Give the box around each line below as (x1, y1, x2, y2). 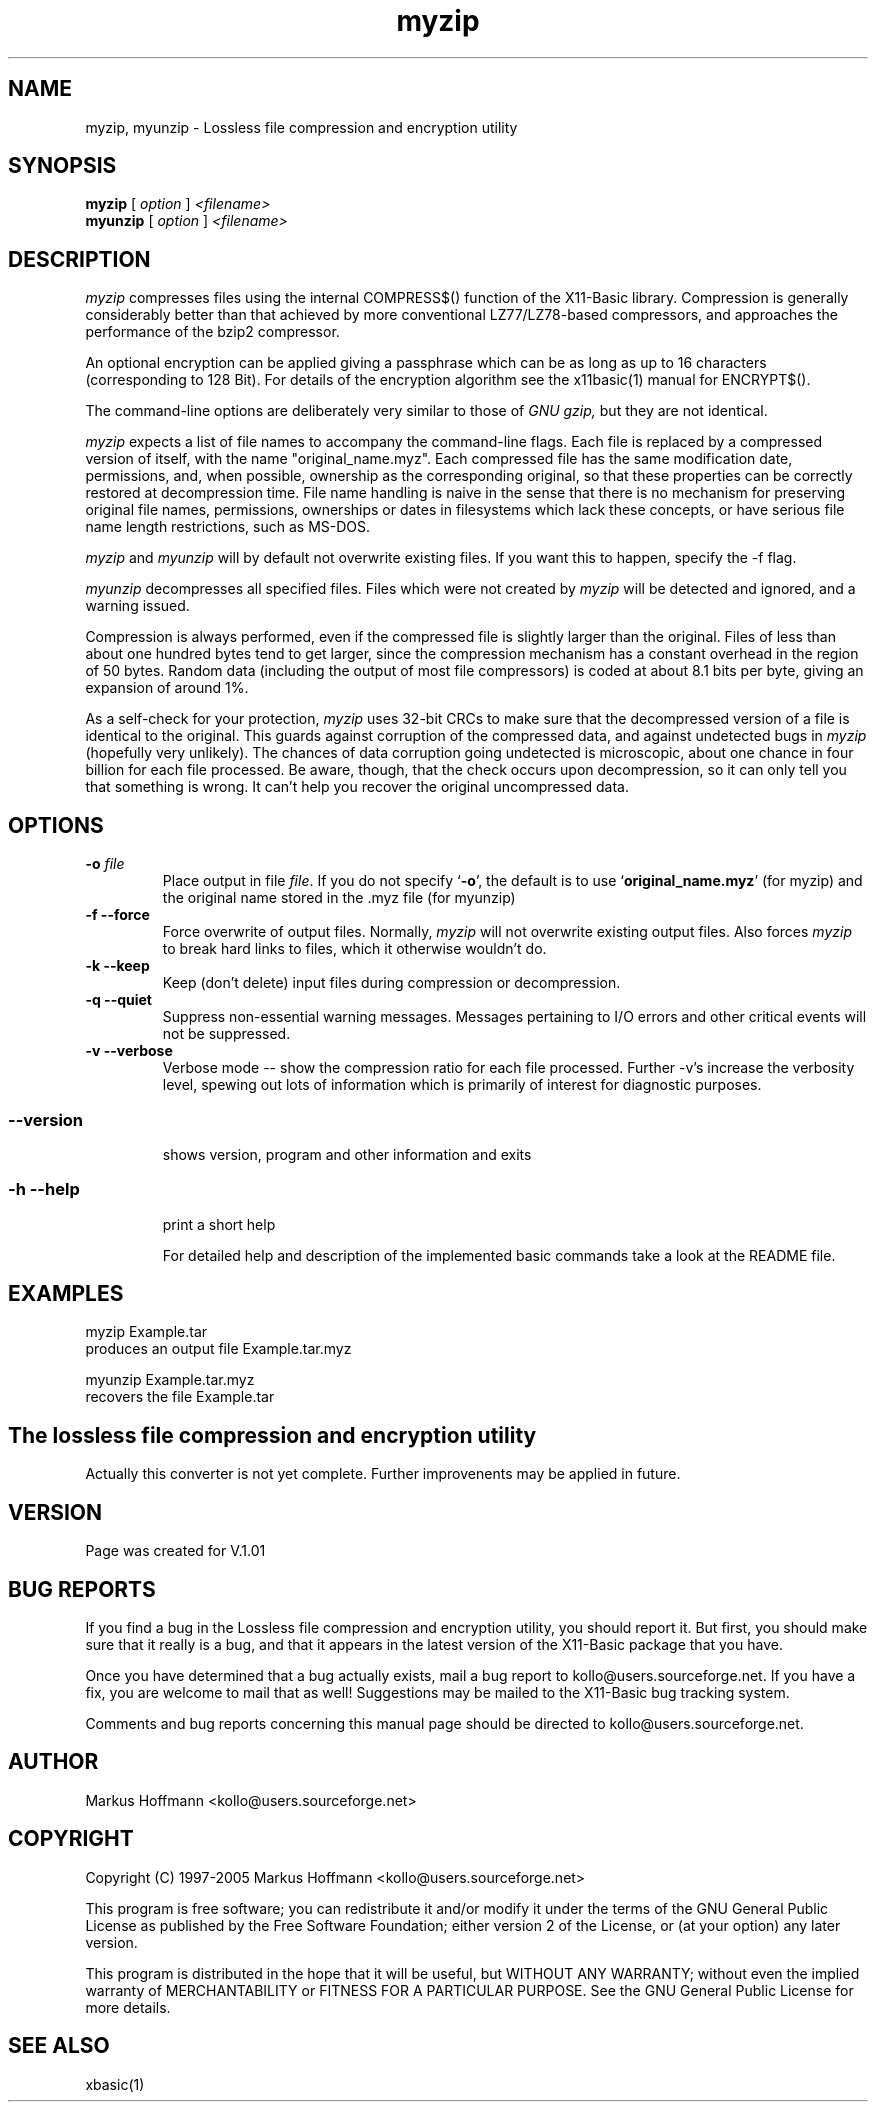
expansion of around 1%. (85, 679, 249, 697)
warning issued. (85, 597, 190, 615)
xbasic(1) (85, 2075, 145, 2093)
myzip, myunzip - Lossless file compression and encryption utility (85, 118, 518, 136)
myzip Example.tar (85, 1323, 208, 1341)
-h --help (8, 1179, 80, 1200)
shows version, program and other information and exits (162, 1145, 532, 1163)
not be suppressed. (162, 1025, 291, 1043)
